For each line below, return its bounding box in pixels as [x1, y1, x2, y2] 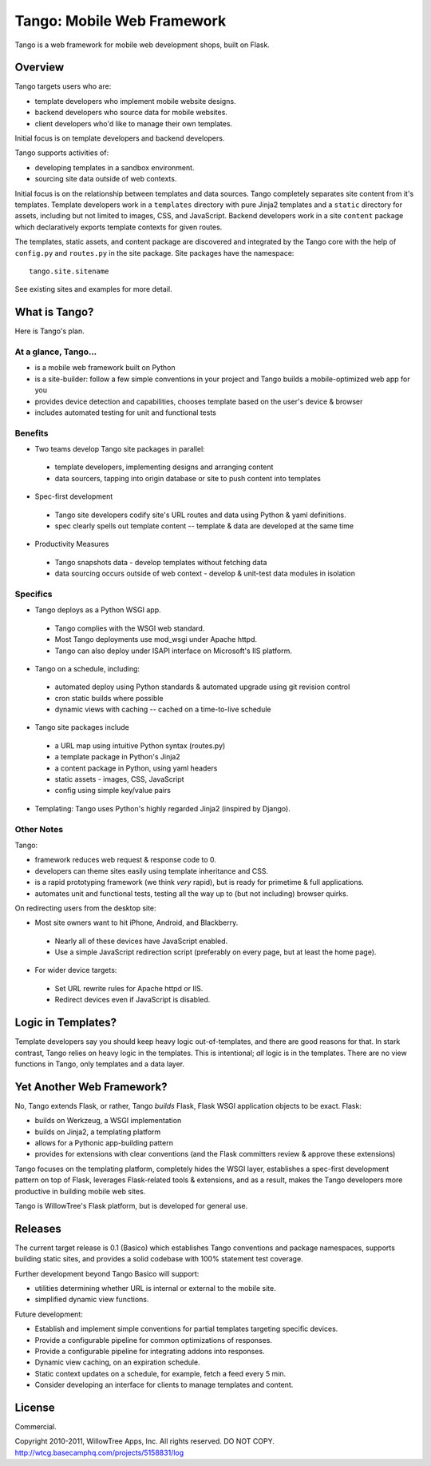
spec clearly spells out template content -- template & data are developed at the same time [54, 521, 354, 531]
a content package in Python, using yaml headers [54, 763, 218, 773]
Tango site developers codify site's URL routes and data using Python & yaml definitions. [54, 510, 346, 520]
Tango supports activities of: [14, 148, 109, 157]
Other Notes [14, 823, 64, 835]
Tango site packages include [34, 723, 129, 732]
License [14, 1400, 55, 1414]
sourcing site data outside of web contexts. [34, 174, 177, 184]
